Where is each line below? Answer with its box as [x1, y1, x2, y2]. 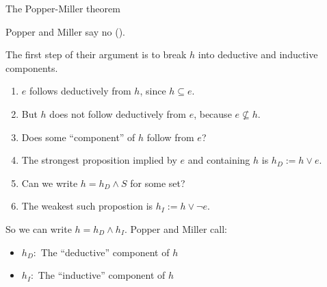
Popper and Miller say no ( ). [5, 24, 125, 38]
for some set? [130, 175, 185, 190]
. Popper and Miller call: [124, 221, 227, 236]
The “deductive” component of [40, 245, 170, 259]
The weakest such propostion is [21, 199, 153, 213]
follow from [146, 129, 194, 144]
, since [140, 84, 166, 98]
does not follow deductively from [49, 106, 186, 121]
